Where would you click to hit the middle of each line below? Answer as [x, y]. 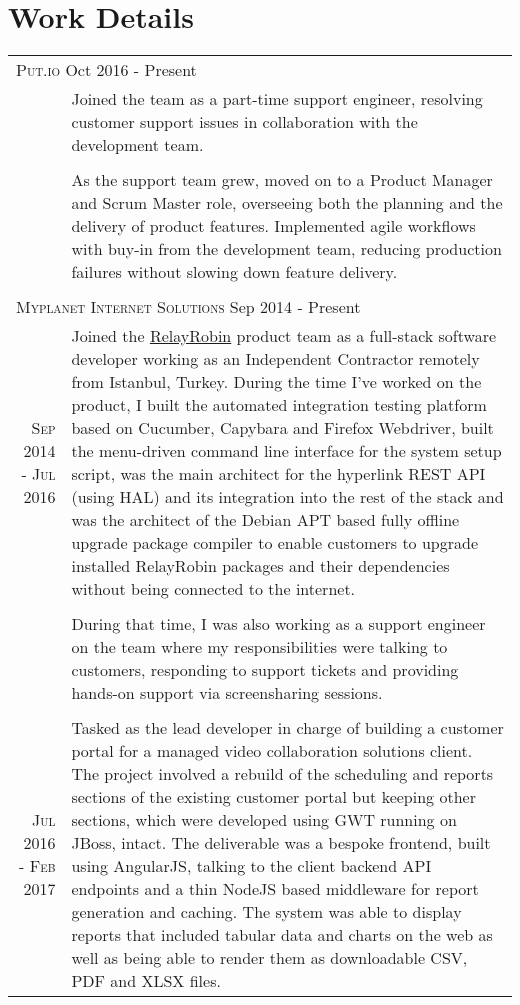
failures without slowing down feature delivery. [234, 272]
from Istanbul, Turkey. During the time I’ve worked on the [276, 382]
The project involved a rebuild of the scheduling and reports [282, 774]
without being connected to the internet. [213, 589]
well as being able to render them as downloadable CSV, [269, 958]
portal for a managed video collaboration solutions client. [272, 751]
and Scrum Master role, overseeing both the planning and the [287, 203]
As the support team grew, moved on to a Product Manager [282, 180]
